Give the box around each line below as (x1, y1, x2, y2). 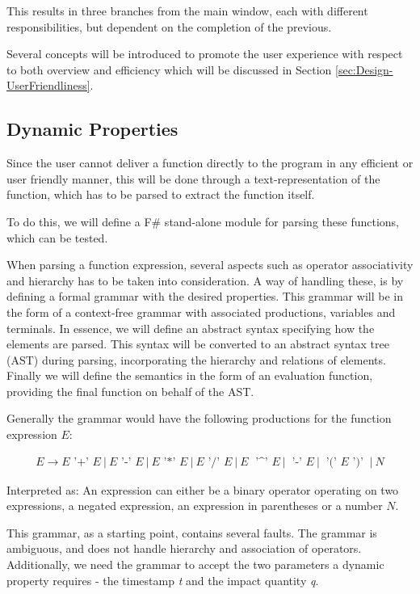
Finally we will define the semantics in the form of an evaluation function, (6, 367, 373, 384)
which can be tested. (6, 229, 108, 246)
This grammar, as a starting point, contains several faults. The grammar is (6, 524, 377, 541)
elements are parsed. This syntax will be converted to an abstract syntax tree (6, 335, 389, 352)
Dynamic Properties (6, 116, 178, 141)
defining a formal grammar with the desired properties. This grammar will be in (6, 288, 403, 305)
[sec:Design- (335, 61, 393, 78)
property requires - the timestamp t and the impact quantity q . (6, 571, 319, 588)
